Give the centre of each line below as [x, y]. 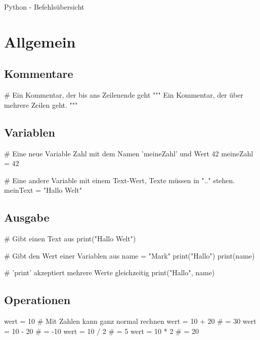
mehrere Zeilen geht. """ [41, 104]
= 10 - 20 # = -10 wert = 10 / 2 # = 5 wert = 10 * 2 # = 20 [101, 331]
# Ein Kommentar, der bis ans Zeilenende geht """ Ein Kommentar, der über [124, 95]
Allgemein [40, 41]
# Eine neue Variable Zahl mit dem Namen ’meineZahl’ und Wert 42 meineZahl [129, 153]
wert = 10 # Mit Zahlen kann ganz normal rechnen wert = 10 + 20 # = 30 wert [130, 321]
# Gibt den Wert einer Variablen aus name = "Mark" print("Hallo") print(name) [129, 255]
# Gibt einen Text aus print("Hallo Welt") [70, 239]
